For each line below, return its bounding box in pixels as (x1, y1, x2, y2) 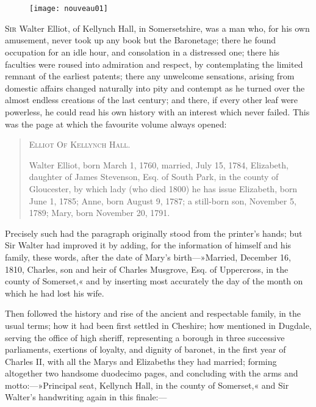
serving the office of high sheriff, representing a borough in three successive (5, 331, 285, 344)
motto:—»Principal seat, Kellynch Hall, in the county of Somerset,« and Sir (5, 378, 289, 391)
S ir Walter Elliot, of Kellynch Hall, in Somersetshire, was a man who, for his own (5, 21, 310, 34)
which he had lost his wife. (5, 286, 104, 299)
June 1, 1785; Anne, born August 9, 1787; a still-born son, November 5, (29, 194, 296, 207)
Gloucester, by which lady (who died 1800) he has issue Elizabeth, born (29, 182, 298, 195)
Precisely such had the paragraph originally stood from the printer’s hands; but (5, 226, 303, 239)
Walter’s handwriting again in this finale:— (5, 391, 167, 403)
